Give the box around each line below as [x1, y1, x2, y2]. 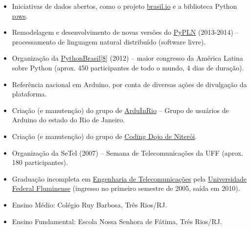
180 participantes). [12, 157, 68, 167]
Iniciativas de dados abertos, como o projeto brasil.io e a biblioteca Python [12, 1, 237, 11]
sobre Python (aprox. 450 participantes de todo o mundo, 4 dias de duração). [12, 62, 244, 72]
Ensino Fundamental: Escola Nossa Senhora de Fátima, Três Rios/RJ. [12, 216, 222, 226]
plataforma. [12, 89, 47, 99]
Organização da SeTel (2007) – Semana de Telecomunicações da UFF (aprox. [12, 147, 244, 158]
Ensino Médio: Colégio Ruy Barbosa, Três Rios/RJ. [12, 199, 167, 209]
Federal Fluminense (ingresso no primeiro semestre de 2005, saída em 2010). [12, 183, 240, 193]
